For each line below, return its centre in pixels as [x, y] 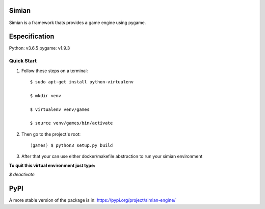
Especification [32, 37]
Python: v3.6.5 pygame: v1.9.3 [40, 48]
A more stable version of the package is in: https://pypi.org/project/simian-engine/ [93, 200]
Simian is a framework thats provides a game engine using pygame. [78, 23]
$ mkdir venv [46, 95]
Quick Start [23, 61]
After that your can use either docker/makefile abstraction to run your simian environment [112, 157]
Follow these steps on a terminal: [55, 71]
